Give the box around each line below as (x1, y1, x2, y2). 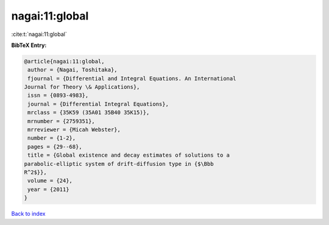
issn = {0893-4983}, (27, 92, 89, 99)
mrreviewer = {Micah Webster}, (27, 126, 121, 134)
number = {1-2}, (27, 135, 76, 141)
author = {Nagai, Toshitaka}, (27, 66, 118, 73)
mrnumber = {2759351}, (27, 118, 96, 124)
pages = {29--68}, (27, 143, 82, 150)
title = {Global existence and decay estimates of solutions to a (27, 152, 230, 159)
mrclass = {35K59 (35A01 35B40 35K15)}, (27, 109, 150, 116)
